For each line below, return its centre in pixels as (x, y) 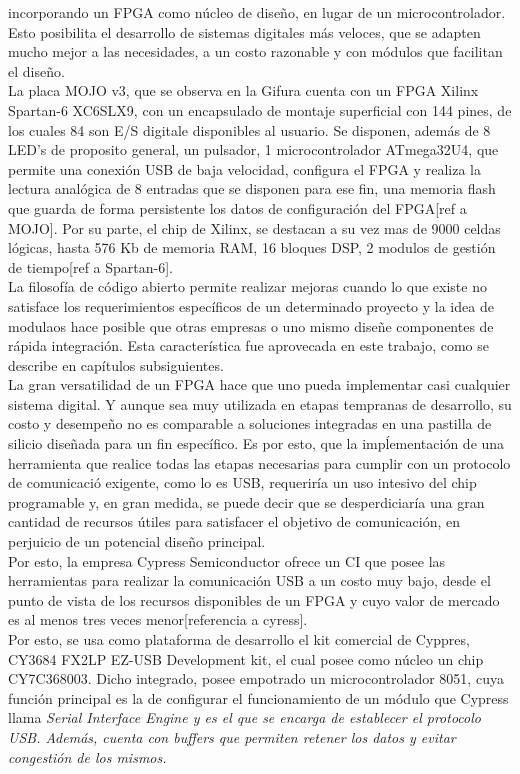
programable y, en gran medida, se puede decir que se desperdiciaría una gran (246, 501)
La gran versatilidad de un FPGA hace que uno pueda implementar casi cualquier (259, 384)
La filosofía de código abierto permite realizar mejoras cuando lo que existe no (247, 286)
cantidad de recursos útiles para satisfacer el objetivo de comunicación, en (234, 521)
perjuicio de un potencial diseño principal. (137, 541)
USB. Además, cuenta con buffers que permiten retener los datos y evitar (232, 736)
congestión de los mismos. (87, 756)
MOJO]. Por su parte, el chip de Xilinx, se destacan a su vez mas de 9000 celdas (254, 227)
